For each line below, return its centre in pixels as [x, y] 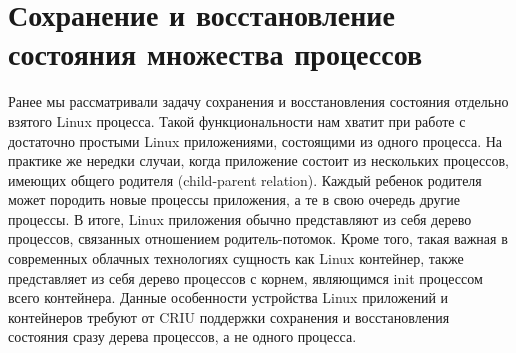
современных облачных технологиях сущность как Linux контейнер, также [236, 258]
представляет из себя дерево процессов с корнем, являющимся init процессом [245, 277]
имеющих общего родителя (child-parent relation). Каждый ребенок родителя [245, 179]
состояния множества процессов [215, 53]
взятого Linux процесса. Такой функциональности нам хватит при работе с [237, 120]
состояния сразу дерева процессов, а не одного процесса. [182, 336]
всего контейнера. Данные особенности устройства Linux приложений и [228, 297]
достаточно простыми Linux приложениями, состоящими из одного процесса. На [255, 140]
